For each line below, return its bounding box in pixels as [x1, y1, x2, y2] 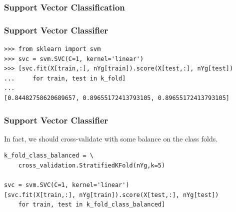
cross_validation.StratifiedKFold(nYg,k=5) [18, 162, 165, 169]
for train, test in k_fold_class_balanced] [18, 201, 165, 208]
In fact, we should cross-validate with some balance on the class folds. [4, 133, 218, 143]
